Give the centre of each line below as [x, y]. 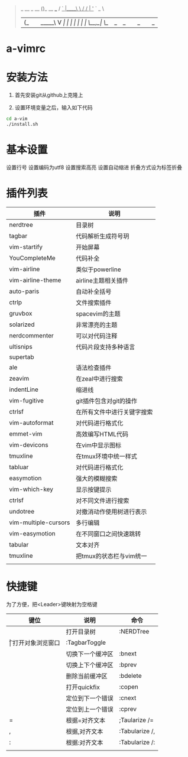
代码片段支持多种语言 [106, 347]
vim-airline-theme [35, 280]
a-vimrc [26, 49]
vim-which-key [31, 489]
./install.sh [22, 124]
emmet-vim [26, 434]
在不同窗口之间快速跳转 [108, 534]
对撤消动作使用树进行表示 [111, 512]
